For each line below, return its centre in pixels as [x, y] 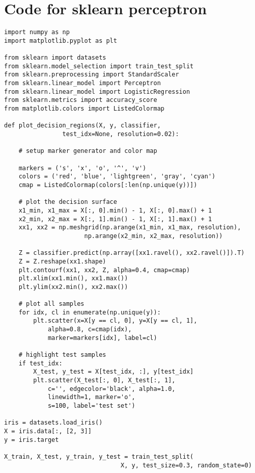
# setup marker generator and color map [88, 151]
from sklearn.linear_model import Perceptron [82, 83]
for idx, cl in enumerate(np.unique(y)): [90, 312]
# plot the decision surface [68, 202]
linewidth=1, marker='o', [91, 397]
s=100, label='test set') [91, 406]
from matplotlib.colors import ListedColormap [84, 109]
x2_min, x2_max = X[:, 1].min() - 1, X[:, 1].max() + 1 [115, 219]
